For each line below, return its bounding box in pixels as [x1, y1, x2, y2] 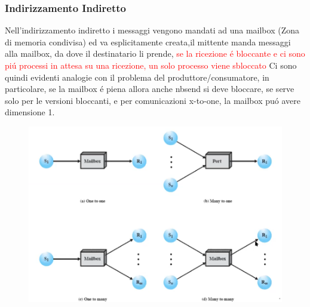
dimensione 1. [5, 106, 55, 118]
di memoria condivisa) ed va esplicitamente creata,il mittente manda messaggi [5, 35, 291, 48]
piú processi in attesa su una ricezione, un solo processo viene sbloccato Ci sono [5, 59, 297, 71]
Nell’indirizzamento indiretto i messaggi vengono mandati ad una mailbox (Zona [5, 24, 299, 36]
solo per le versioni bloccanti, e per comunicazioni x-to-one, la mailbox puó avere [5, 94, 300, 106]
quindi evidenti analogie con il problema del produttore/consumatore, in [5, 70, 269, 83]
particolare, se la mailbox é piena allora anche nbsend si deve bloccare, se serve [5, 82, 294, 95]
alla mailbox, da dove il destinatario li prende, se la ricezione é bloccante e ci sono [5, 47, 305, 60]
